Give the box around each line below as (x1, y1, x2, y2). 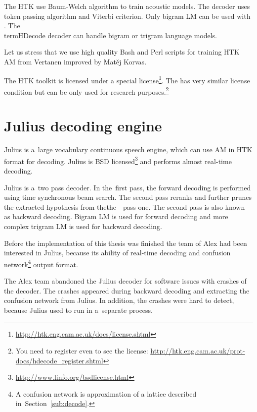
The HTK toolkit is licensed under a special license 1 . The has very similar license (4, 73, 250, 85)
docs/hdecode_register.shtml (15, 355, 103, 365)
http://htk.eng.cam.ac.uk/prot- (150, 346, 245, 355)
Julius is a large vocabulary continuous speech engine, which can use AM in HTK (4, 144, 253, 155)
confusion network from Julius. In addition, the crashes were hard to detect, (4, 295, 234, 305)
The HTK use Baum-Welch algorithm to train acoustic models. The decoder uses (4, 1, 250, 11)
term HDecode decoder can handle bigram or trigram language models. (4, 30, 217, 40)
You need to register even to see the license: (15, 346, 148, 355)
